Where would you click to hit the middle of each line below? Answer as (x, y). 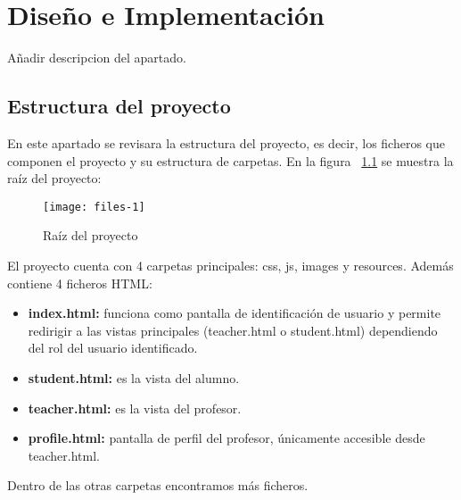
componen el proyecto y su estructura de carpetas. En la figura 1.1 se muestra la (230, 160)
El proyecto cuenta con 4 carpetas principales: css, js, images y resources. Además (230, 265)
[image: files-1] (94, 207)
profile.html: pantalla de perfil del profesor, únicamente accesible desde (226, 438)
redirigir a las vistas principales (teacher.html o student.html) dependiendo (233, 330)
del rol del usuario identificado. (113, 348)
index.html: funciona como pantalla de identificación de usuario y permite (235, 313)
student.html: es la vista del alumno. (134, 377)
